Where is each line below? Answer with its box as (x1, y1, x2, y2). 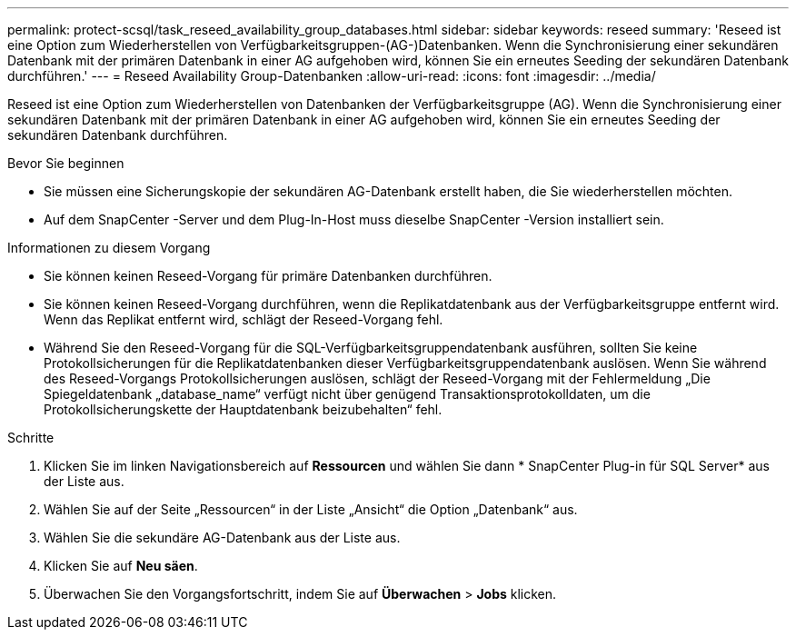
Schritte (7, 430, 55, 445)
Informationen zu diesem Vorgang (7, 240, 211, 255)
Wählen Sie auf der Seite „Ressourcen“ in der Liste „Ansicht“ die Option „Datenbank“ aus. (44, 502, 578, 517)
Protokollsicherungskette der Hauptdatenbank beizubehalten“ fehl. (44, 402, 443, 417)
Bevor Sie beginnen (7, 155, 124, 171)
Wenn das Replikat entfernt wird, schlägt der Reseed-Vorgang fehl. (44, 312, 443, 327)
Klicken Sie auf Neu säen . (44, 558, 198, 573)
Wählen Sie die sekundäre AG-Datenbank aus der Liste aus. (44, 530, 401, 545)
